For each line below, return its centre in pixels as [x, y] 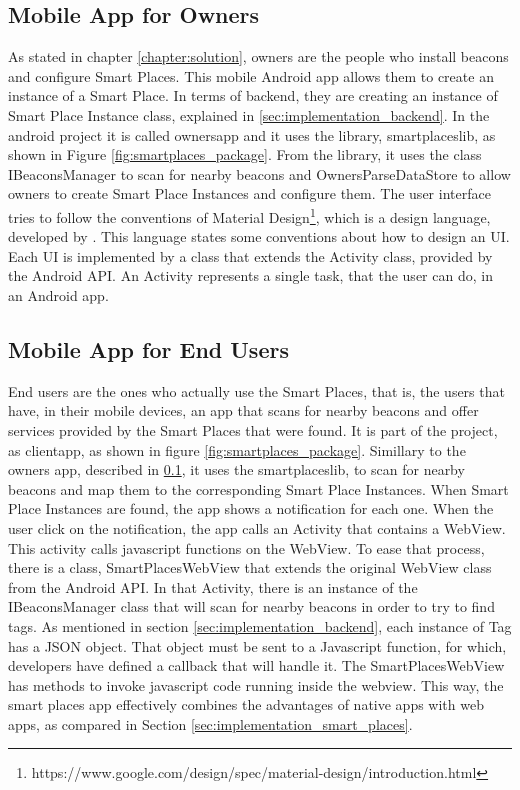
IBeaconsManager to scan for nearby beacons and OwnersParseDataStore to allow [259, 173]
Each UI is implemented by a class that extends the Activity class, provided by [250, 255]
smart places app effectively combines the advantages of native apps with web [246, 704]
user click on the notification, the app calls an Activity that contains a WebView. [257, 527]
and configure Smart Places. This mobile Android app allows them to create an [251, 75]
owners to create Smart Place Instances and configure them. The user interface [249, 193]
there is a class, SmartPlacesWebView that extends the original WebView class [250, 567]
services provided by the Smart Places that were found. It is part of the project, [253, 429]
